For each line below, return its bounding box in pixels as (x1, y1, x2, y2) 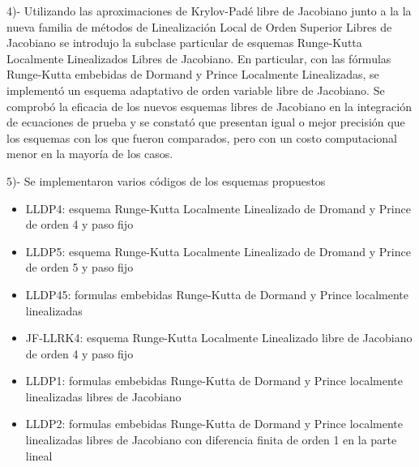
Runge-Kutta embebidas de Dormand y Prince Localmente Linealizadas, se (6, 66, 379, 83)
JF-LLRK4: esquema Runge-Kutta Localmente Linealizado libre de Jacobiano (25, 329, 413, 346)
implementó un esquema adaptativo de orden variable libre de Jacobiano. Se (6, 81, 385, 98)
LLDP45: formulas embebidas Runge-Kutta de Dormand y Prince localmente (25, 285, 408, 302)
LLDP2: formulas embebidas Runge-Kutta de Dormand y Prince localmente (25, 415, 403, 432)
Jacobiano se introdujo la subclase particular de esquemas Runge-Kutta (6, 34, 362, 51)
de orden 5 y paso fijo (25, 259, 134, 276)
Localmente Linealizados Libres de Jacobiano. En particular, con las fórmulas (6, 49, 391, 66)
